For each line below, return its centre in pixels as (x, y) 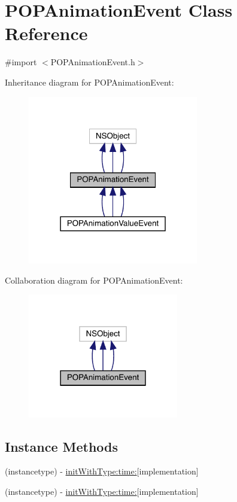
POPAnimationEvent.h (93, 62)
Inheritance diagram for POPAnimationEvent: (89, 82)
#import (21, 62)
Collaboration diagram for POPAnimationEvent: (94, 280)
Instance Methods (61, 446)
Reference (46, 33)
